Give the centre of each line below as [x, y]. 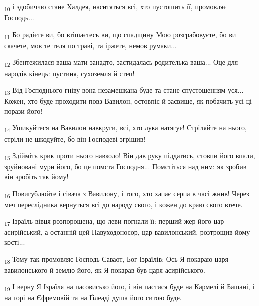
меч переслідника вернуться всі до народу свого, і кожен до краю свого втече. [123, 204]
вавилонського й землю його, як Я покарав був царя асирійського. [105, 270]
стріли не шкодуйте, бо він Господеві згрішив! [75, 139]
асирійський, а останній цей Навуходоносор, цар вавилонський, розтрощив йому [127, 232]
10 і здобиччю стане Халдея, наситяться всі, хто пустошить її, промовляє [115, 7]
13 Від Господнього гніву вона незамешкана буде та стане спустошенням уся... [124, 91]
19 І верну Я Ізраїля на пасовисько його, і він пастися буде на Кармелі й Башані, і [129, 287]
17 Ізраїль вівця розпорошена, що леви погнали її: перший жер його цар [114, 222]
